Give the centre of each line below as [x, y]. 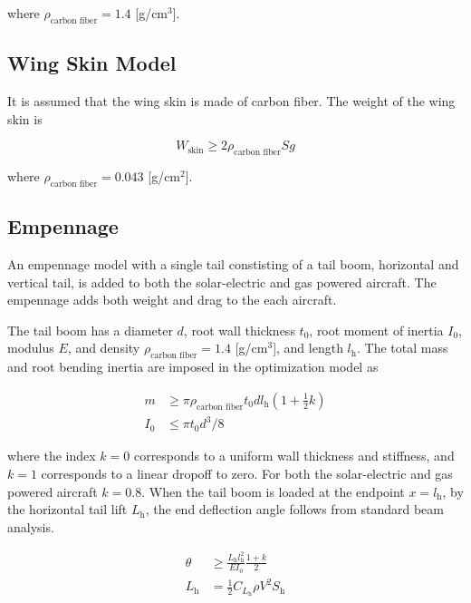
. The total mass [403, 348]
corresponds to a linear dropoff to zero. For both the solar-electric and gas [247, 473]
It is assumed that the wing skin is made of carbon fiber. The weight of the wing [231, 101]
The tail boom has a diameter [90, 330]
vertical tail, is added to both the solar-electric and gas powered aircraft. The [222, 282]
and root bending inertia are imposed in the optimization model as [193, 367]
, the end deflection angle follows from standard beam [294, 509]
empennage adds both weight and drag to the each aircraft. [172, 300]
